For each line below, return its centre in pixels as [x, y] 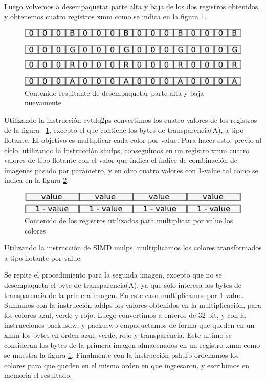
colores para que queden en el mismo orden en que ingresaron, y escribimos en [127, 365]
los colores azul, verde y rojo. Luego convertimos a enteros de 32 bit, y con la [125, 315]
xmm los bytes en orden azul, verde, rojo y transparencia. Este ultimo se [118, 335]
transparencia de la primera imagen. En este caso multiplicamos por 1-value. [124, 295]
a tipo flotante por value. [43, 257]
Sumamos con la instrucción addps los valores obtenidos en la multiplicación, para [133, 305]
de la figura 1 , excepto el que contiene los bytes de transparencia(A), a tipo [124, 130]
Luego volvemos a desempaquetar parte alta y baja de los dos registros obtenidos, [132, 6]
